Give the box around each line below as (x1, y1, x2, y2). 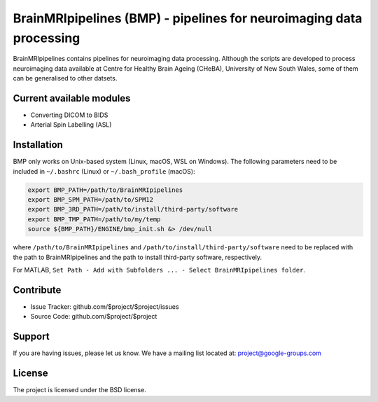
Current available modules (13, 92, 131, 104)
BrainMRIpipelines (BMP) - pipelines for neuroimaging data (13, 11, 363, 26)
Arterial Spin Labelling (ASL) (30, 120, 112, 129)
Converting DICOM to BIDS (30, 111, 108, 119)
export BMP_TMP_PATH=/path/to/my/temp (27, 215, 161, 223)
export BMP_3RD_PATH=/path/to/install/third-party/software (27, 205, 239, 214)
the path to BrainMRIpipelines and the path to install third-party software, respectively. (13, 253, 262, 261)
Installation (13, 139, 63, 151)
